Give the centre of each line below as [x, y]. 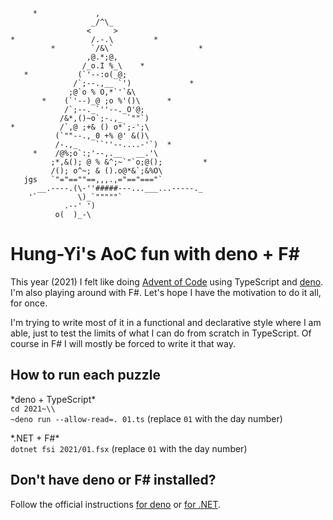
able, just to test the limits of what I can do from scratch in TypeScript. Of [161, 333]
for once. [29, 303]
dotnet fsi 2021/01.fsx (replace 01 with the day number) [129, 448]
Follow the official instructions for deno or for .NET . [116, 504]
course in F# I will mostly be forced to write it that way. [123, 343]
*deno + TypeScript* [53, 399]
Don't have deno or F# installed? [113, 480]
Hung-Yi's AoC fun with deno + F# [155, 254]
